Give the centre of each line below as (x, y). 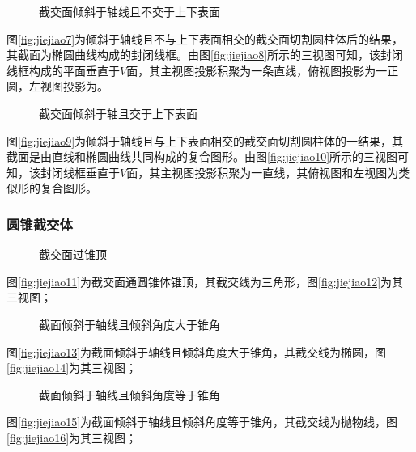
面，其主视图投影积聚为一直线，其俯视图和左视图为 (263, 172)
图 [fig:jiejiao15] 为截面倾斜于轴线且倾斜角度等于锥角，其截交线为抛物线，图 (202, 422)
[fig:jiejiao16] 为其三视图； (72, 437)
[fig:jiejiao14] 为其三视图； (72, 368)
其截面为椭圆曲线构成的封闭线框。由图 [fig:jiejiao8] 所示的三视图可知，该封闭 (205, 55)
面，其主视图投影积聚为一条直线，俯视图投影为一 (257, 70)
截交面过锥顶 (73, 254)
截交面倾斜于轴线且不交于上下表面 (129, 11)
